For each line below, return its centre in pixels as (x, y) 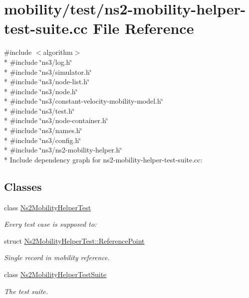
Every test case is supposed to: (50, 224)
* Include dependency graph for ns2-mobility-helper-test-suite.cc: (103, 159)
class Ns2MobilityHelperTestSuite (55, 274)
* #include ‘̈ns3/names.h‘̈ (43, 130)
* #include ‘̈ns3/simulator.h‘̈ (48, 72)
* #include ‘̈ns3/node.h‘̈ (41, 91)
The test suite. (26, 291)
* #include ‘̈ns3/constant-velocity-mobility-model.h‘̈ (84, 101)
